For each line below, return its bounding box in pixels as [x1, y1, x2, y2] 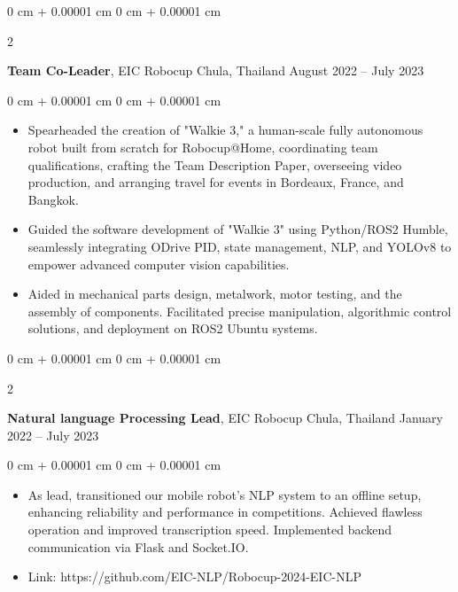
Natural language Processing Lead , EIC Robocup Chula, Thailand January [7, 409, 443, 427]
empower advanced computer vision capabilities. [27, 254, 290, 273]
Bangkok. [27, 190, 79, 208]
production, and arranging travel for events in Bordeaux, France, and [27, 173, 404, 191]
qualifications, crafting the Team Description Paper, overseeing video [27, 155, 402, 174]
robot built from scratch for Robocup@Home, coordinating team [27, 137, 378, 156]
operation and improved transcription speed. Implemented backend [27, 520, 392, 539]
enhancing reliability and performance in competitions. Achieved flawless [27, 502, 423, 521]
